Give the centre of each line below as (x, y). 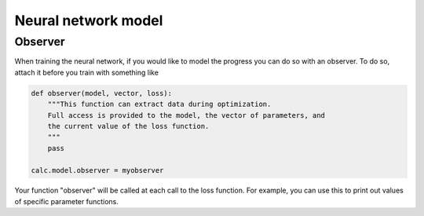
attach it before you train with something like (86, 72)
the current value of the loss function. (128, 126)
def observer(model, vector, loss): (102, 93)
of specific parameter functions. (67, 201)
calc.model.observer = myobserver (97, 170)
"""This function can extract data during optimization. (159, 104)
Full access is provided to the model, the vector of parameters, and (186, 115)
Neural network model (89, 20)
